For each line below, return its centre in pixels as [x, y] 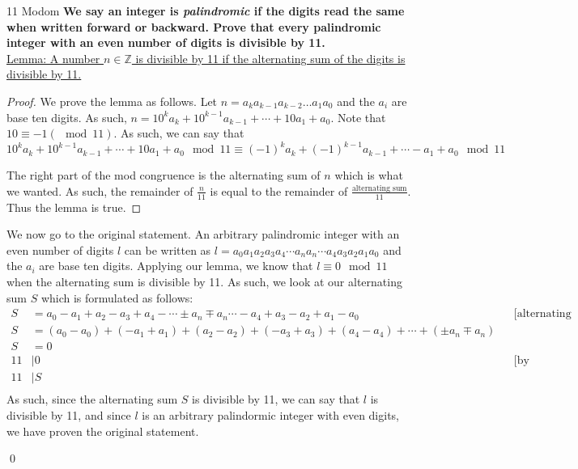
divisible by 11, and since [69, 415]
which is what [369, 175]
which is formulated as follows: [117, 297]
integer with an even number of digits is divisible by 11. [166, 42]
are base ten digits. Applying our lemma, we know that [176, 266]
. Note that [358, 117]
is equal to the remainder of [279, 190]
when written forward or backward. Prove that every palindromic [194, 26]
